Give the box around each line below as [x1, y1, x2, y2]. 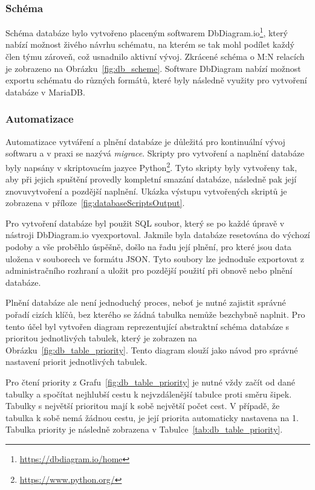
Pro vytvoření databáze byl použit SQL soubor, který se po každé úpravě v [5, 216, 285, 229]
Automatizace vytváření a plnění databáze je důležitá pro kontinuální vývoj [5, 135, 285, 147]
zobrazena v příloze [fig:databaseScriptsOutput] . [5, 196, 185, 209]
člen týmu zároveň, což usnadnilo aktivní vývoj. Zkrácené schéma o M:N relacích [5, 50, 305, 63]
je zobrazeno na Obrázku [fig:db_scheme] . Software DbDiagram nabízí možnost [5, 62, 301, 74]
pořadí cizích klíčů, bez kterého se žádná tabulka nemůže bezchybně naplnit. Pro [5, 308, 305, 321]
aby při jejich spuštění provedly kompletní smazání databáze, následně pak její [5, 173, 297, 185]
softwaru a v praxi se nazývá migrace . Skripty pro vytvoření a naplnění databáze [5, 147, 305, 160]
